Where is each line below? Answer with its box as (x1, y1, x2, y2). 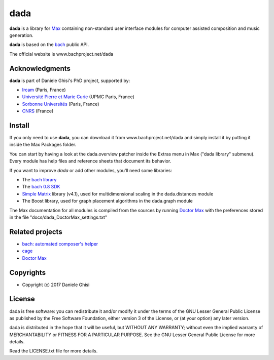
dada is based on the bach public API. (9, 42, 89, 48)
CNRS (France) (22, 108, 54, 114)
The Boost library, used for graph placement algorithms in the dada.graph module (22, 198, 193, 204)
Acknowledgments (9, 64, 71, 73)
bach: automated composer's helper (22, 241, 98, 247)
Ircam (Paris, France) (22, 87, 66, 93)
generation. (9, 32, 33, 38)
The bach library (22, 177, 57, 183)
